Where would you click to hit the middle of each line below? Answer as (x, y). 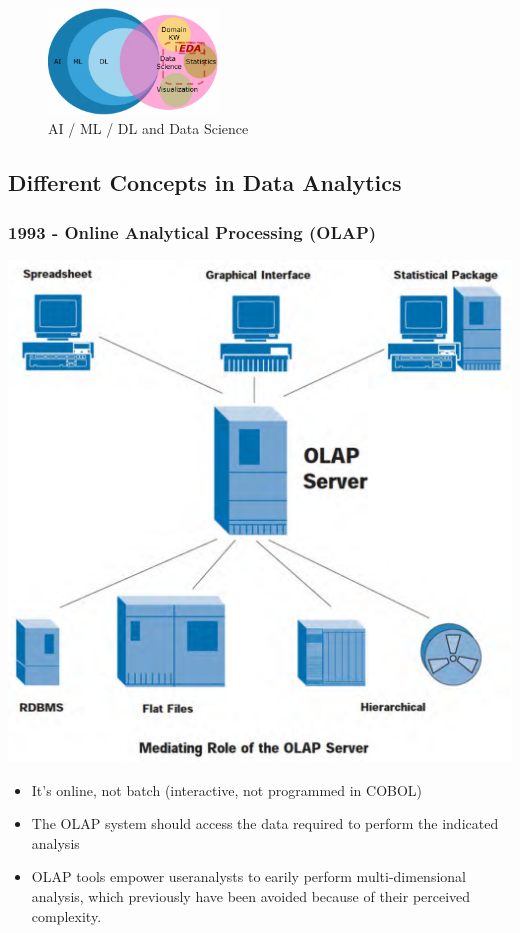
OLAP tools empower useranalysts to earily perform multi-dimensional (248, 876)
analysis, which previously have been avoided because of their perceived (251, 896)
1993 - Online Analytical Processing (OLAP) (192, 231)
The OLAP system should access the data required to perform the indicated (265, 823)
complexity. (66, 915)
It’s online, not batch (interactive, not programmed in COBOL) (227, 789)
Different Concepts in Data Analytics (205, 182)
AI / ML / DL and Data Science (148, 128)
